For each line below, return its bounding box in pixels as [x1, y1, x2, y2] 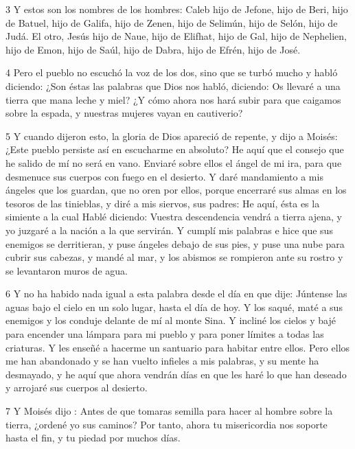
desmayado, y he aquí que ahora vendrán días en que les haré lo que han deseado [5, 367, 347, 381]
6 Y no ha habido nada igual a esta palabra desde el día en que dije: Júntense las [5, 286, 347, 301]
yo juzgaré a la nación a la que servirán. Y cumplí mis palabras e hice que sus [5, 222, 333, 237]
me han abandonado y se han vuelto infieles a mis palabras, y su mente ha [5, 354, 319, 368]
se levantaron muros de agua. [5, 263, 128, 277]
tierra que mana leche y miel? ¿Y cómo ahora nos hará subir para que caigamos [5, 92, 341, 106]
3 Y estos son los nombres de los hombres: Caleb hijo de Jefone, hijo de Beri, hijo [5, 2, 348, 16]
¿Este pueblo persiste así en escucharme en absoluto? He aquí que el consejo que [5, 142, 344, 157]
